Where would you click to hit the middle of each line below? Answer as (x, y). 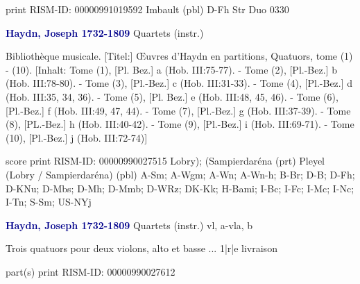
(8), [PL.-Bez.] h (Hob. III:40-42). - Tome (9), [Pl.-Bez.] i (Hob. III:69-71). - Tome (180, 124)
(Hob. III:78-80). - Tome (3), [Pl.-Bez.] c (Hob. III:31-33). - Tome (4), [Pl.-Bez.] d (179, 83)
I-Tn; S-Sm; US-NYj (49, 202)
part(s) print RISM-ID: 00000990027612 (91, 271)
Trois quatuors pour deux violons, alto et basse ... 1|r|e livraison (142, 248)
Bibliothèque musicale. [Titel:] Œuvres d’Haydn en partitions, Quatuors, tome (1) (179, 56)
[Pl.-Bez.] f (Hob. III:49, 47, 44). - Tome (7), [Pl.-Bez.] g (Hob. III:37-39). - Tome (178, 110)
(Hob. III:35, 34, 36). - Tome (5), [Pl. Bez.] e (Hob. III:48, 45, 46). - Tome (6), (172, 96)
